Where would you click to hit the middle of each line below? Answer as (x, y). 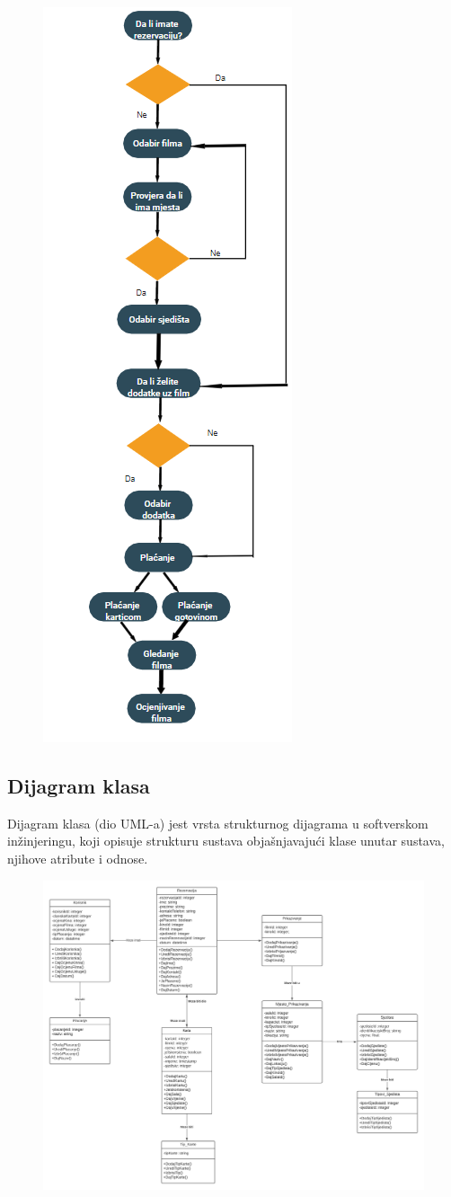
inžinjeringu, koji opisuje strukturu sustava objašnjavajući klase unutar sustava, (226, 841)
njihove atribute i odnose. (78, 858)
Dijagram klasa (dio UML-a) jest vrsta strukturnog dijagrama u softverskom (218, 823)
